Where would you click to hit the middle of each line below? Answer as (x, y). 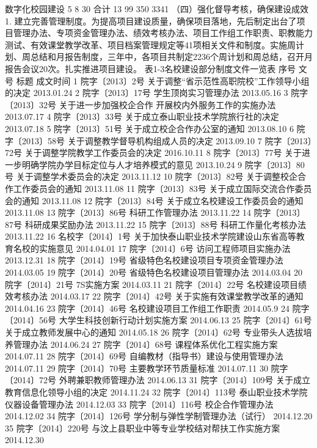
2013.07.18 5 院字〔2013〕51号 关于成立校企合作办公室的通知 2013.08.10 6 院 (155, 128)
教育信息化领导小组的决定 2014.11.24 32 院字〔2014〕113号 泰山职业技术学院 (156, 392)
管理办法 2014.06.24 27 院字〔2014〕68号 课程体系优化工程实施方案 (145, 344)
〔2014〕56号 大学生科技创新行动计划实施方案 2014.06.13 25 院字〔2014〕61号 (158, 320)
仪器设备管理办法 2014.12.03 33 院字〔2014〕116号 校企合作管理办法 (139, 404)
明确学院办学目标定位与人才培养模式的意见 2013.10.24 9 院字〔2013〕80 (163, 164)
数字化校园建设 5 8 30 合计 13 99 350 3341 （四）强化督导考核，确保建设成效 (157, 9)
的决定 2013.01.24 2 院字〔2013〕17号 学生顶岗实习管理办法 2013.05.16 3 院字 (157, 93)
